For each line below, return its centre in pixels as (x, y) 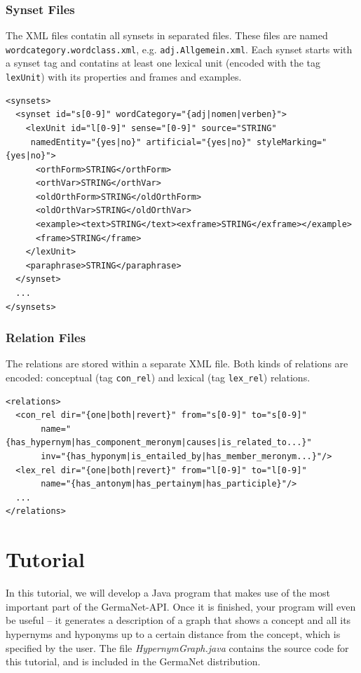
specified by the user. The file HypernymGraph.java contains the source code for (177, 647)
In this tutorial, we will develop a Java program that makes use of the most (168, 593)
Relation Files (46, 338)
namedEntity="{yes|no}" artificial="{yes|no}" (141, 142)
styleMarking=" (292, 142)
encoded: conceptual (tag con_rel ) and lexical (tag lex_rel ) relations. (158, 378)
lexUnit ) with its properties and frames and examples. (124, 77)
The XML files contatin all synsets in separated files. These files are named (167, 35)
